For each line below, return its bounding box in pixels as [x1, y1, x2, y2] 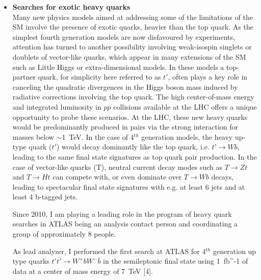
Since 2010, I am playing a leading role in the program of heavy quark [12, 208, 232, 219]
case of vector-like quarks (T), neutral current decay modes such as [12, 161, 222, 172]
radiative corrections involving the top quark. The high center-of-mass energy [12, 91, 254, 102]
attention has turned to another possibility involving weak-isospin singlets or [12, 41, 252, 52]
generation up [213, 245, 256, 256]
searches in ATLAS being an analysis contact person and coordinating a [12, 218, 238, 229]
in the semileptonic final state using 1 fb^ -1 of [103, 256, 248, 266]
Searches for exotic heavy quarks [12, 2, 130, 12]
